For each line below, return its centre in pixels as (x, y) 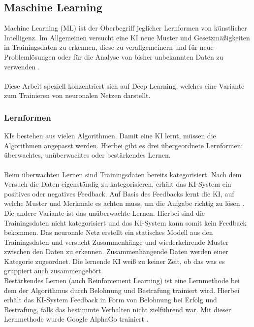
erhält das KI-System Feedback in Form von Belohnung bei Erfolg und (111, 300)
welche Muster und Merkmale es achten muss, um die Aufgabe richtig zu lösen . (124, 203)
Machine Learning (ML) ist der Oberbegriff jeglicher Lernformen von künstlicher (126, 28)
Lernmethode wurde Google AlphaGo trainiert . (76, 319)
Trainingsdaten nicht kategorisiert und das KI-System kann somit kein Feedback (125, 222)
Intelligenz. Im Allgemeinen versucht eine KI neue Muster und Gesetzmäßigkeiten (127, 37)
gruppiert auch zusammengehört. (54, 271)
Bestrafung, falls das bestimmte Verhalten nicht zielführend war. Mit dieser (118, 309)
